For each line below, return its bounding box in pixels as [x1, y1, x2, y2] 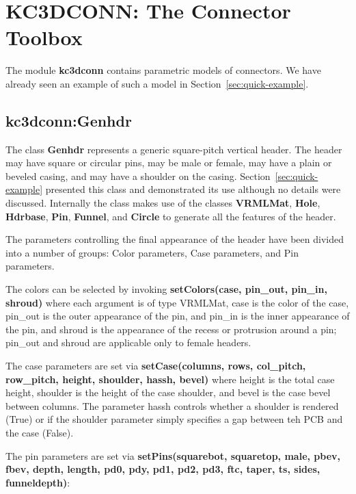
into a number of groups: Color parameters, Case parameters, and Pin [5, 245, 299, 259]
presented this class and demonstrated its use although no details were [45, 182, 341, 196]
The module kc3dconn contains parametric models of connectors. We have [5, 63, 321, 77]
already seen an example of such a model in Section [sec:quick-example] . [5, 76, 309, 90]
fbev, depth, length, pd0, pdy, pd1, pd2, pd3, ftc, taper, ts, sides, [5, 462, 320, 476]
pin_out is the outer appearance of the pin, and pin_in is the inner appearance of [5, 309, 350, 323]
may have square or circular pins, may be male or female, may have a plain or [5, 155, 332, 170]
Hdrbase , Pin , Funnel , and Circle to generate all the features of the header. [5, 209, 336, 223]
